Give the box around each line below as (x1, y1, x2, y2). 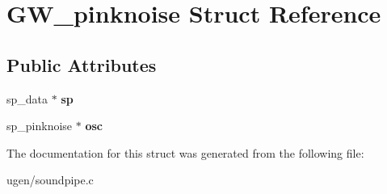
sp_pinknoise (6, 117, 73, 134)
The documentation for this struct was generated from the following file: (6, 144, 364, 161)
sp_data (6, 90, 48, 107)
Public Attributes (6, 52, 157, 77)
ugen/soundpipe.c (6, 171, 94, 188)
